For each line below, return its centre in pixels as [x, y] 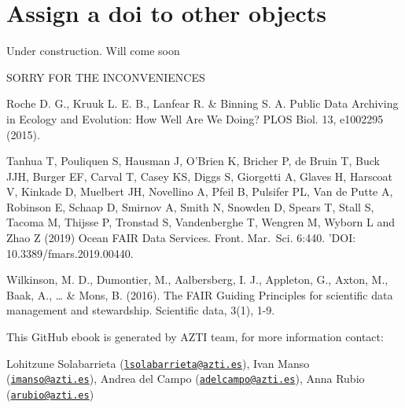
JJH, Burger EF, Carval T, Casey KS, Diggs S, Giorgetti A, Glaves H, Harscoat [200, 176]
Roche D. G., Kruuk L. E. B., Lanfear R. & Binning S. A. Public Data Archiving [202, 103]
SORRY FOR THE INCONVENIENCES [106, 77]
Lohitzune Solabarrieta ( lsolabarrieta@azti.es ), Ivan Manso [158, 363]
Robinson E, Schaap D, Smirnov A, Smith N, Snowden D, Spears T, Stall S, [190, 206]
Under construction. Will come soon [93, 51]
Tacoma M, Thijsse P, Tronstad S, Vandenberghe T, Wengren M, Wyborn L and [201, 222]
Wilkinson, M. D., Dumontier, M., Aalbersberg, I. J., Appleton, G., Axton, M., [197, 279]
